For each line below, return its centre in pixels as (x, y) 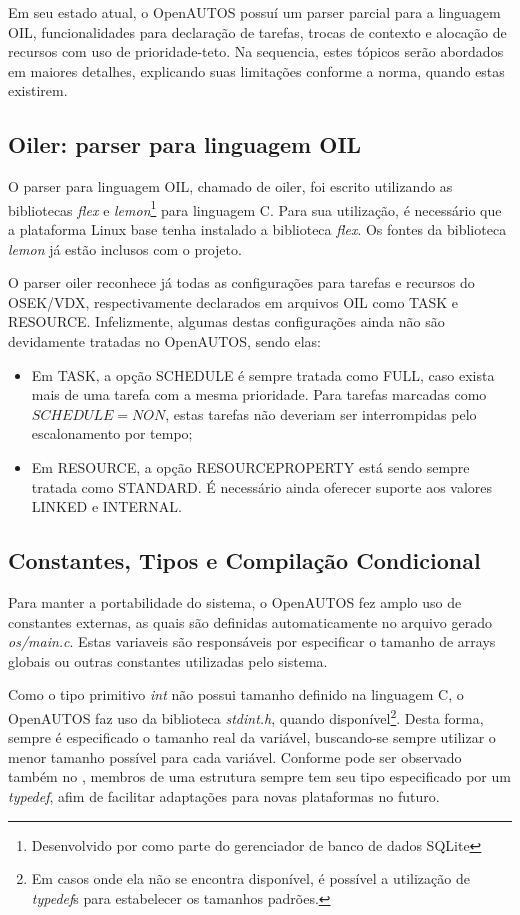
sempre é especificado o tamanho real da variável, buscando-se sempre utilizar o (252, 737)
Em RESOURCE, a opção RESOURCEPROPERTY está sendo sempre (250, 466)
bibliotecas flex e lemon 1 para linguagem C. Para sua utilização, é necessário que (255, 208)
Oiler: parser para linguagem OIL (185, 144)
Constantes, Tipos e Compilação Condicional (244, 560)
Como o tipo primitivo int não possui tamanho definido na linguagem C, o (236, 694)
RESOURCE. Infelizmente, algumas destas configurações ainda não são (226, 321)
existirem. (38, 90)
